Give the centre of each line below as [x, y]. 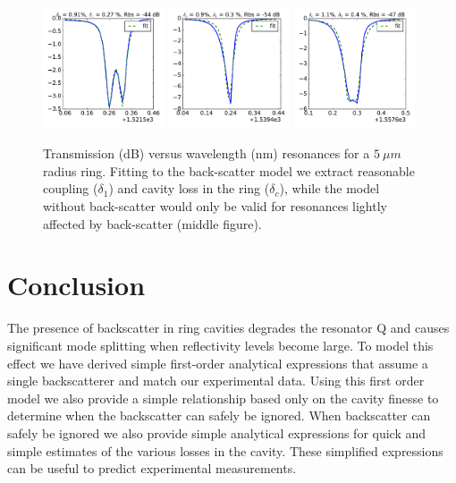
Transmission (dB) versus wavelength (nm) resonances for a [207, 153]
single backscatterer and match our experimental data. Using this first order [216, 381]
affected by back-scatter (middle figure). [152, 223]
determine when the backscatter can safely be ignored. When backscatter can [219, 415]
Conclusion [76, 285]
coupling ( [71, 188]
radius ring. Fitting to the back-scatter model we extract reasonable [229, 170]
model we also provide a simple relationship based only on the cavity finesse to [223, 398]
